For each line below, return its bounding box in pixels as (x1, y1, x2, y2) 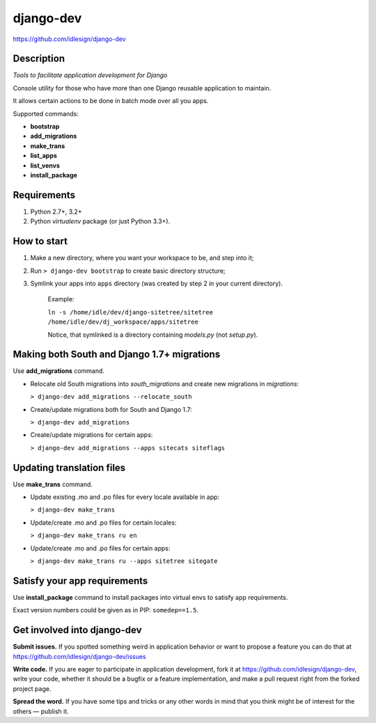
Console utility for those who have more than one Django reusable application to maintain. (13, 84, 272, 92)
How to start (13, 235, 68, 247)
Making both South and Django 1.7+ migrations (13, 349, 221, 360)
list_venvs (30, 161, 61, 170)
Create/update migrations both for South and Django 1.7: (30, 405, 193, 413)
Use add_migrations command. (13, 367, 104, 375)
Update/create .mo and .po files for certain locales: (30, 518, 177, 527)
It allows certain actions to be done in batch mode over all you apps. (13, 97, 209, 105)
